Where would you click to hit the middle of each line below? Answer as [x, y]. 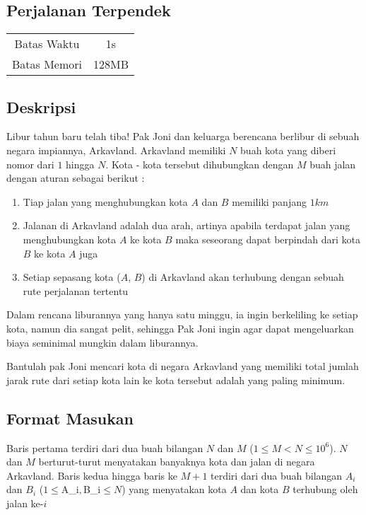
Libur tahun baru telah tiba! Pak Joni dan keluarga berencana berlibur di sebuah [183, 136]
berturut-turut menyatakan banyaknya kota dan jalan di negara [177, 462]
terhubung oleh [325, 489]
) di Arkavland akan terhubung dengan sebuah [243, 277]
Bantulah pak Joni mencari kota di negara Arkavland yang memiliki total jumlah [183, 366]
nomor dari [30, 164]
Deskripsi [41, 106]
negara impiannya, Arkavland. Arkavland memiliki [116, 150]
